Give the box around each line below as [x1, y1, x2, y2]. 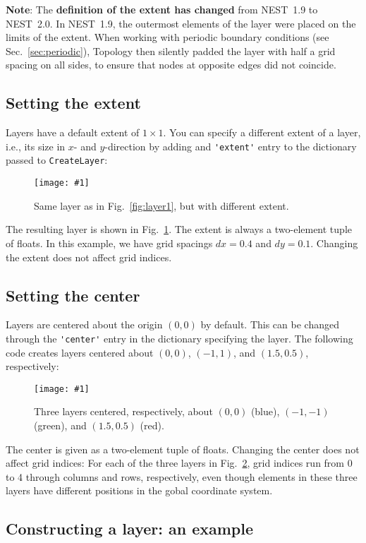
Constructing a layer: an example [6, 518, 254, 539]
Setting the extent [6, 92, 141, 114]
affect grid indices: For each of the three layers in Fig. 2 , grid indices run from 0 [6, 455, 353, 470]
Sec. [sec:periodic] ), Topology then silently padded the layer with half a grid [6, 43, 336, 58]
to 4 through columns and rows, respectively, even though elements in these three [6, 469, 358, 484]
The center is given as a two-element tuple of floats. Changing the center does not [6, 441, 360, 456]
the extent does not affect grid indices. [6, 249, 172, 264]
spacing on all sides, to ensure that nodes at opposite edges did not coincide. [6, 57, 336, 72]
